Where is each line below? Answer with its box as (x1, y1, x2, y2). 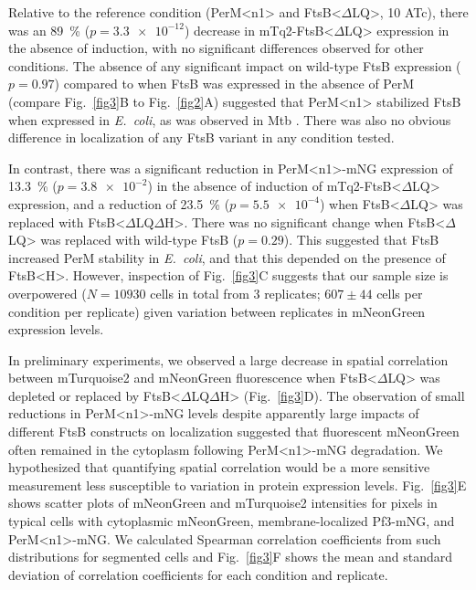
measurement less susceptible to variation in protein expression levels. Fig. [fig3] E (8, 475, 467, 494)
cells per (376, 283, 423, 302)
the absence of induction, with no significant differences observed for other (8, 38, 424, 58)
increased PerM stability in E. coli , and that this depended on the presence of (8, 248, 446, 267)
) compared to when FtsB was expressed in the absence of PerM (54, 74, 415, 93)
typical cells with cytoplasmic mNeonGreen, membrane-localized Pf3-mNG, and (8, 511, 455, 531)
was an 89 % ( (8, 20, 90, 39)
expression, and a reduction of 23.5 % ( (8, 194, 230, 213)
